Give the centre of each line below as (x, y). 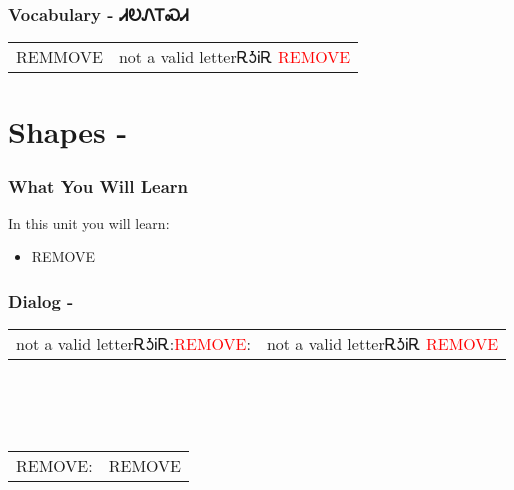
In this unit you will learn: (89, 222)
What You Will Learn (98, 185)
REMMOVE (59, 57)
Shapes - (68, 131)
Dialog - (41, 300)
